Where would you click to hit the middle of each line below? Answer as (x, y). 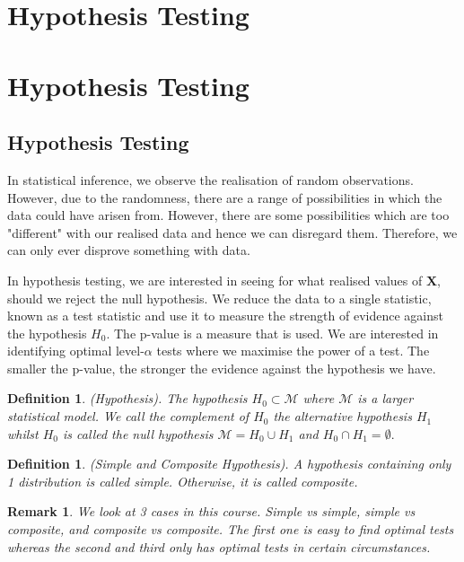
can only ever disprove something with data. (129, 250)
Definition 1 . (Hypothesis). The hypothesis (127, 398)
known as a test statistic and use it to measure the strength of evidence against (225, 316)
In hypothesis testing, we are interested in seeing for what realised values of (215, 280)
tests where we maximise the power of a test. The (293, 351)
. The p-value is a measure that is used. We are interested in (272, 333)
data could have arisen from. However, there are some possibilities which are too (228, 215)
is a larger (385, 398)
